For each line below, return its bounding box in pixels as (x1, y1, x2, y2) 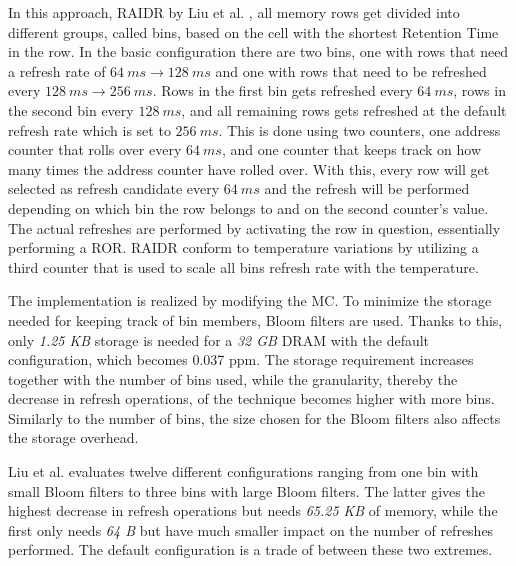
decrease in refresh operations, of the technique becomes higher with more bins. (8, 388, 495, 409)
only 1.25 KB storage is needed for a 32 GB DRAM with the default (8, 329, 430, 350)
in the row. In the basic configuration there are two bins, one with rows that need (8, 41, 509, 62)
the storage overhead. (8, 427, 139, 448)
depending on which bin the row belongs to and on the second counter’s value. (8, 197, 489, 218)
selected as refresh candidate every (8, 178, 220, 199)
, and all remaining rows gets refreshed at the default (181, 99, 507, 120)
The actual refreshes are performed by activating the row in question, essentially (8, 217, 501, 238)
